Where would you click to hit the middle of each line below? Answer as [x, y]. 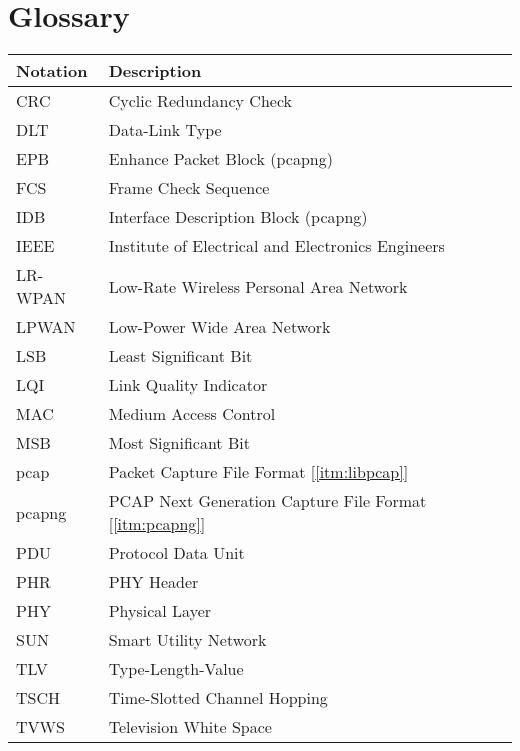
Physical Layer [160, 611]
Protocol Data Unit [176, 553]
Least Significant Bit [180, 356]
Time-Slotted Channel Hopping [218, 698]
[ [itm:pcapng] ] [157, 524]
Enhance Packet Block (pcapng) [220, 159]
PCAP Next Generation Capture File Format [267, 501]
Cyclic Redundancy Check [200, 101]
